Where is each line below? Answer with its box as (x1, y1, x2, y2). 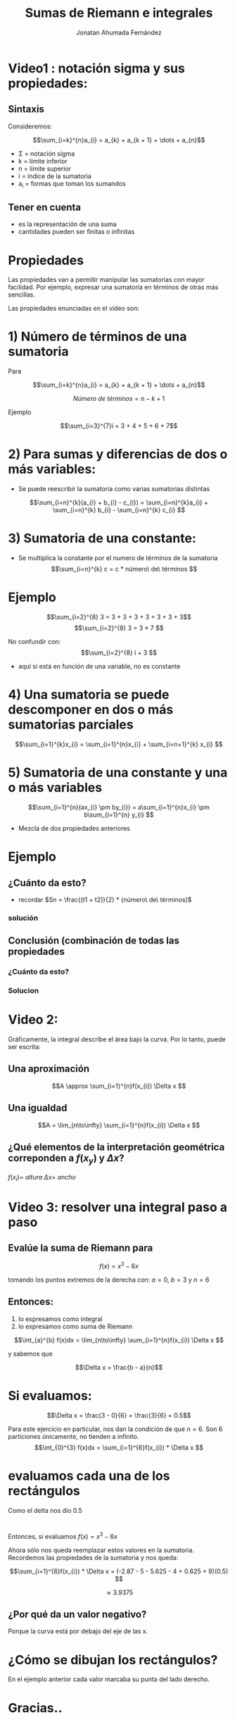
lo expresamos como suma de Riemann (18, 1322, 133, 1330)
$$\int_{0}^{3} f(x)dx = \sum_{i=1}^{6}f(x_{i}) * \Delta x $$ (34, 1443, 203, 1452)
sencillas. (8, 290, 36, 299)
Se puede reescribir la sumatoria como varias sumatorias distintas (18, 485, 210, 493)
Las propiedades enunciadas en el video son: (8, 304, 139, 313)
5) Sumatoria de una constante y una (8, 765, 228, 781)
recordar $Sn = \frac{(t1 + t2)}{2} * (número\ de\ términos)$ (18, 895, 192, 903)
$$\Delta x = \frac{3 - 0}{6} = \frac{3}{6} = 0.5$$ (46, 1411, 191, 1419)
